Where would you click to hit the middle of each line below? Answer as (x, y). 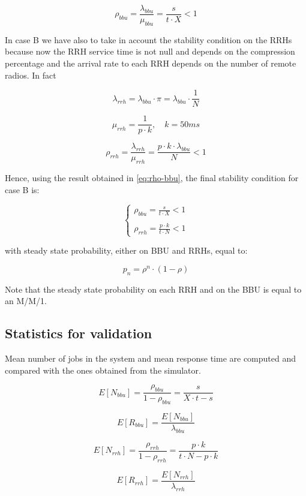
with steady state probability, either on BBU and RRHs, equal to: (126, 250)
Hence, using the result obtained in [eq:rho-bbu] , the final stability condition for (152, 178)
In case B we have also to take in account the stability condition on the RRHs (148, 39)
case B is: (22, 189)
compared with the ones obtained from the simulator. (103, 370)
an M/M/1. (26, 301)
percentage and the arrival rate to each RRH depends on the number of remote (151, 63)
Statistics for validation (79, 333)
